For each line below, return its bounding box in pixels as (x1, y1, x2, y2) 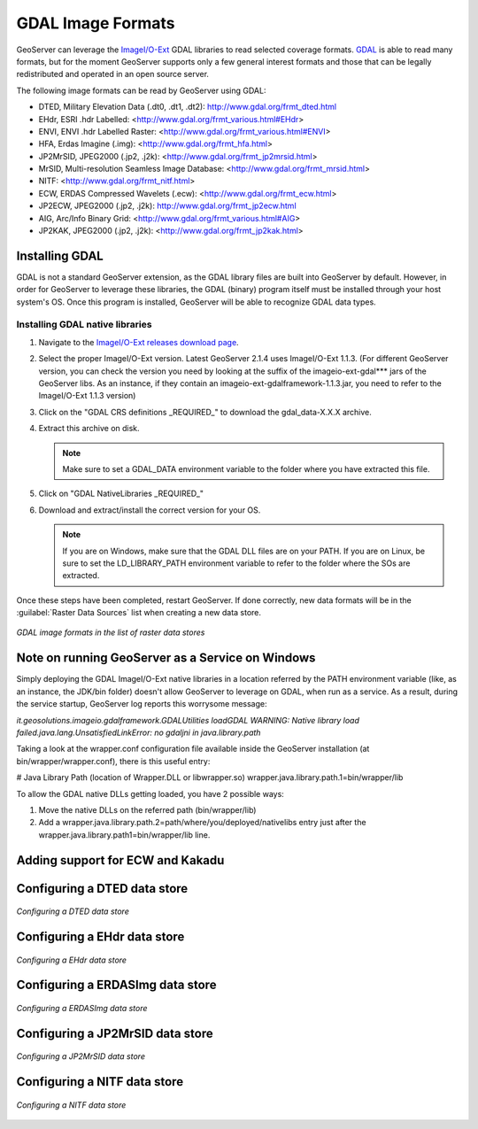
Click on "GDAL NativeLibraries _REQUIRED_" (38, 488, 204, 499)
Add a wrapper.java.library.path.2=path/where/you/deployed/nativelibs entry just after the (38, 817, 366, 828)
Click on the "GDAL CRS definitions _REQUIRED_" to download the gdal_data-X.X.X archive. (38, 406, 372, 417)
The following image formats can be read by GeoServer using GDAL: (16, 85, 266, 96)
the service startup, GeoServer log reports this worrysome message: (16, 699, 267, 709)
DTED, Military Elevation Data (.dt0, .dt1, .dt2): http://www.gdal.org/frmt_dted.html (38, 102, 336, 112)
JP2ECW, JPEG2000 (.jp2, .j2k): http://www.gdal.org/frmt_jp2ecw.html (38, 200, 297, 212)
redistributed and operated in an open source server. (16, 69, 210, 80)
